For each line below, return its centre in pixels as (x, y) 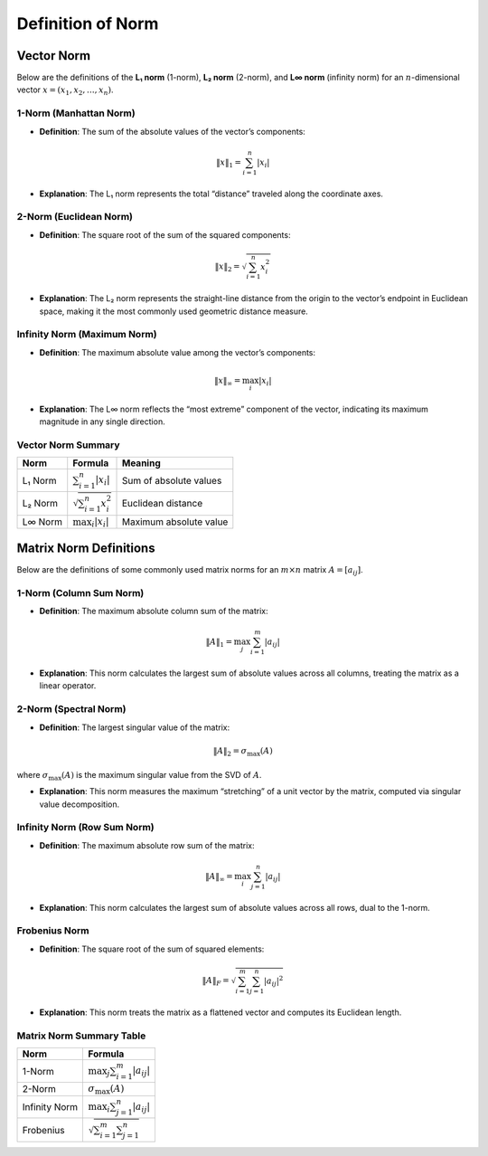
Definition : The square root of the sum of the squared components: (165, 234)
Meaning (142, 463)
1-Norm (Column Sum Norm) (80, 592)
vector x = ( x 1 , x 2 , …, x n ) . (65, 91)
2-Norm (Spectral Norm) (71, 709)
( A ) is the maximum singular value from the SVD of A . (162, 774)
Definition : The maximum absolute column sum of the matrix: (154, 611)
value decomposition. (80, 804)
